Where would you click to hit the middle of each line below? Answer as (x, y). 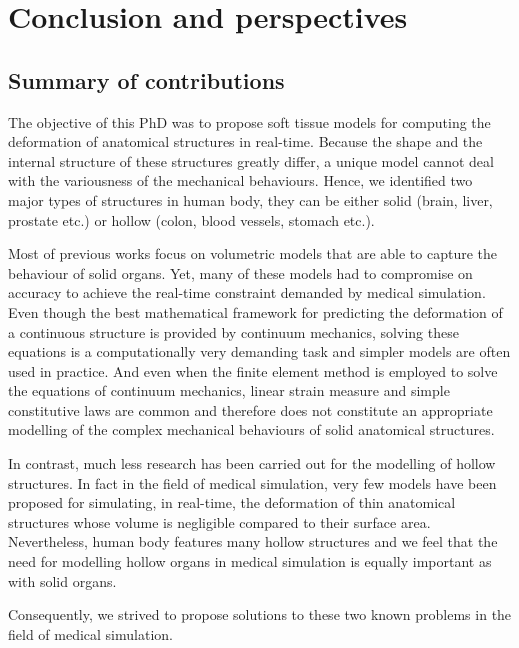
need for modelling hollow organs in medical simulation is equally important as (250, 561)
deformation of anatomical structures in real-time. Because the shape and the (245, 141)
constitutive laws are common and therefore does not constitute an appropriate (250, 409)
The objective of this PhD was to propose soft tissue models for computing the (249, 121)
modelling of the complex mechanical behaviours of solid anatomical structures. (251, 429)
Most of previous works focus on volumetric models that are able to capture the (253, 253)
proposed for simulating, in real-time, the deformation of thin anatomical (232, 502)
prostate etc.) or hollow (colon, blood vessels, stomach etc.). (191, 219)
